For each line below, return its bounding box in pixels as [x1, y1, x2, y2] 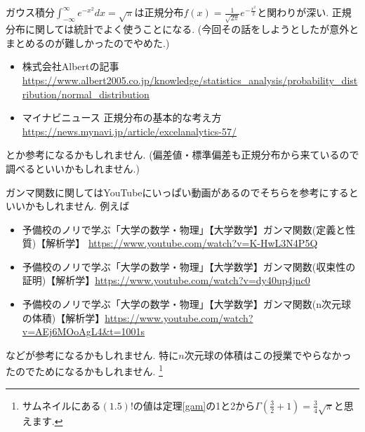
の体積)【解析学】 [22, 310, 105, 325]
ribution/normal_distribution [22, 86, 150, 101]
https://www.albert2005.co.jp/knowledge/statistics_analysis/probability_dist [22, 72, 358, 87]
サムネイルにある [22, 398, 101, 412]
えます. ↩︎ [22, 414, 63, 428]
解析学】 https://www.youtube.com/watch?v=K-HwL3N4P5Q [46, 236, 318, 250]
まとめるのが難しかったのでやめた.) [6, 35, 170, 50]
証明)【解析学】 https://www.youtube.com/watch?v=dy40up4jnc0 [22, 273, 310, 288]
